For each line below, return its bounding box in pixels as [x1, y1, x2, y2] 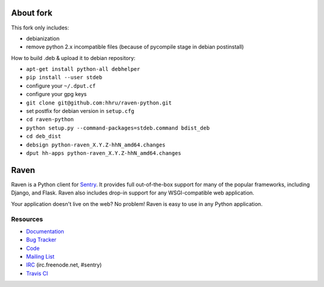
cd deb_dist [26, 133, 61, 140]
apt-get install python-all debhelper [26, 66, 140, 73]
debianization [26, 35, 60, 42]
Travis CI [26, 270, 48, 277]
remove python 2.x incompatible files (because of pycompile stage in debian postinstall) [26, 43, 244, 50]
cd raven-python [26, 116, 74, 123]
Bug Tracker [26, 236, 57, 243]
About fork [11, 8, 53, 18]
